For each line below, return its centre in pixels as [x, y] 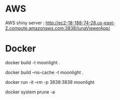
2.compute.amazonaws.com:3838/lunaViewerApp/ [58, 28]
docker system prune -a [30, 92]
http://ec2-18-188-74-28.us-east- [80, 23]
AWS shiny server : [25, 23]
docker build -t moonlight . [33, 62]
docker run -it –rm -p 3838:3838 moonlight [50, 82]
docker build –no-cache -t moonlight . [44, 72]
